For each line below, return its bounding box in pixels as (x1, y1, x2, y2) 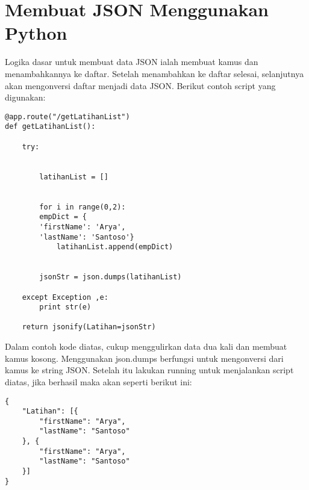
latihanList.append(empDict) (56, 243, 173, 252)
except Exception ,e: (22, 293, 108, 302)
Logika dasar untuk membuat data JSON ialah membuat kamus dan (5, 55, 258, 68)
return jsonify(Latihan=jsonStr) (22, 323, 156, 332)
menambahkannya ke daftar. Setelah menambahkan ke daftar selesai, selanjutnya (5, 67, 304, 79)
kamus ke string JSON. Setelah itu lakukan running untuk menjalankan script (5, 364, 294, 376)
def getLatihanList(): (5, 122, 96, 131)
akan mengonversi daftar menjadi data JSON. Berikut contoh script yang (5, 79, 276, 91)
